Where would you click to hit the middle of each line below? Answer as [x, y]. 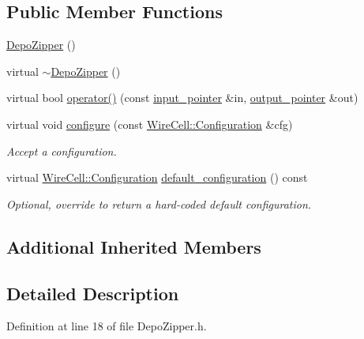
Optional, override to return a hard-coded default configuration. [159, 203]
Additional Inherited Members [134, 246]
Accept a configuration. [62, 151]
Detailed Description [93, 293]
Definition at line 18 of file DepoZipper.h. [107, 326]
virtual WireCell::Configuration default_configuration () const [157, 177]
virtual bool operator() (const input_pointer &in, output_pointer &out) [182, 98]
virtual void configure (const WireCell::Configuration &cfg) [150, 124]
